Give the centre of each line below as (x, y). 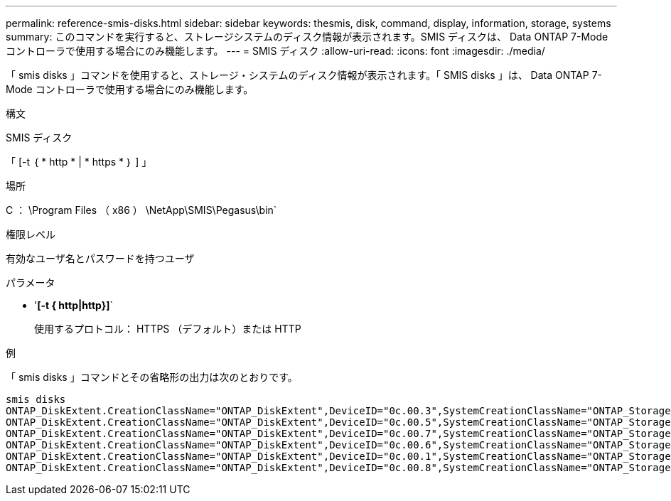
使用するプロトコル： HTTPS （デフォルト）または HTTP (168, 329)
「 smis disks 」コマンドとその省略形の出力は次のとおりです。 (152, 377)
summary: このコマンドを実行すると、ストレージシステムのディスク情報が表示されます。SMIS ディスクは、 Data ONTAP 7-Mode (307, 37)
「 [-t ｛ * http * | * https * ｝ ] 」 (79, 162)
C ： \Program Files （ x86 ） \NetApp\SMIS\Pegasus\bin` (141, 210)
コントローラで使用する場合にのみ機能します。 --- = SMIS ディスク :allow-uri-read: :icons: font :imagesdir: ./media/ (275, 51)
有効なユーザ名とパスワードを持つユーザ (100, 258)
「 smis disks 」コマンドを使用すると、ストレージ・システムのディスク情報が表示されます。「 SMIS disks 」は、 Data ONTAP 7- (304, 75)
